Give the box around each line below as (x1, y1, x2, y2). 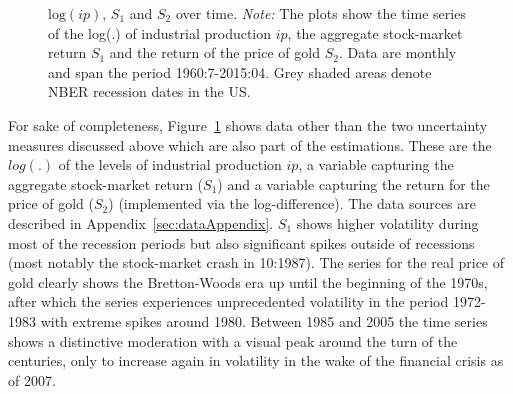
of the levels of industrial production (58, 154, 282, 175)
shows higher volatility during (296, 212, 479, 233)
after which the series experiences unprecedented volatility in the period (8, 291, 449, 312)
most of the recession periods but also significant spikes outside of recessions (8, 232, 475, 253)
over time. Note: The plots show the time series (175, 3, 466, 23)
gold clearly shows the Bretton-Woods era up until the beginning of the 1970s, (8, 271, 488, 292)
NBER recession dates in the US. (48, 81, 251, 102)
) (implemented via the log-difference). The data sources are (108, 193, 477, 214)
